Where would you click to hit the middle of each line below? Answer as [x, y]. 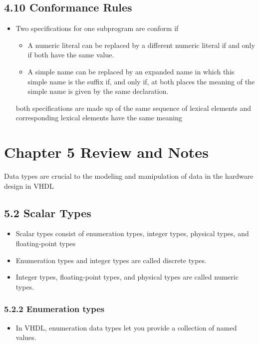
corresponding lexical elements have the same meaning [99, 118]
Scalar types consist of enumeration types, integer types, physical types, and [132, 233]
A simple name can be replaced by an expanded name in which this [131, 71]
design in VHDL [29, 185]
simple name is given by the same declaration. [98, 91]
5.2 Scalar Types [48, 212]
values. [26, 337]
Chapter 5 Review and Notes [106, 152]
